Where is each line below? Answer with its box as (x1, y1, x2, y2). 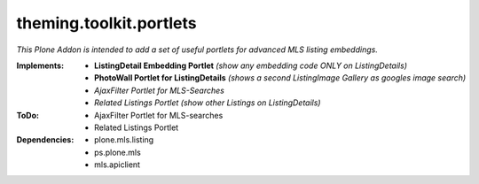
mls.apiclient (94, 159, 141, 170)
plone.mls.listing (94, 134, 154, 145)
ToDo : (16, 110, 40, 120)
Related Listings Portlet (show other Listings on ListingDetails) (94, 97, 321, 108)
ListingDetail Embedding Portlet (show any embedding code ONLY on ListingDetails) (94, 60, 408, 71)
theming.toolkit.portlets (16, 13, 197, 33)
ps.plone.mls (94, 147, 141, 157)
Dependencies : (16, 134, 75, 145)
